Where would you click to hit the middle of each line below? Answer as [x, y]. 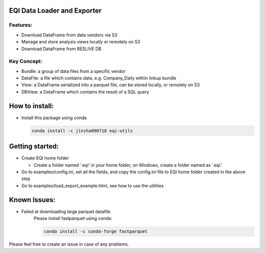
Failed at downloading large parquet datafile [66, 211]
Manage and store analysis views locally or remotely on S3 [81, 42]
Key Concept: [26, 62]
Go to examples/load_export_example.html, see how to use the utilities [93, 186]
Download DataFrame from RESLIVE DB [61, 49]
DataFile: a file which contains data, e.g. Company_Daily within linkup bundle [99, 78]
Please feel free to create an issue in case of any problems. [69, 244]
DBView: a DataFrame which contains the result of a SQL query [85, 92]
